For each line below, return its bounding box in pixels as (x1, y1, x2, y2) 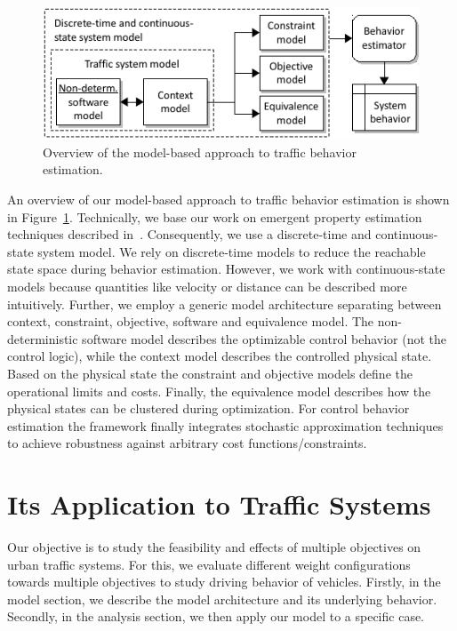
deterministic (7, 329, 78, 347)
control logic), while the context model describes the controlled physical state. (7, 347, 432, 365)
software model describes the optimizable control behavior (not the (82, 329, 446, 347)
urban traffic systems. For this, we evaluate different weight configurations (7, 555, 411, 573)
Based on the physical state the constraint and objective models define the (7, 364, 413, 382)
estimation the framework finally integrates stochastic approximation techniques (7, 416, 444, 435)
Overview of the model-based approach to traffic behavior (43, 142, 357, 161)
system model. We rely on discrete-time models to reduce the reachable (37, 242, 426, 260)
